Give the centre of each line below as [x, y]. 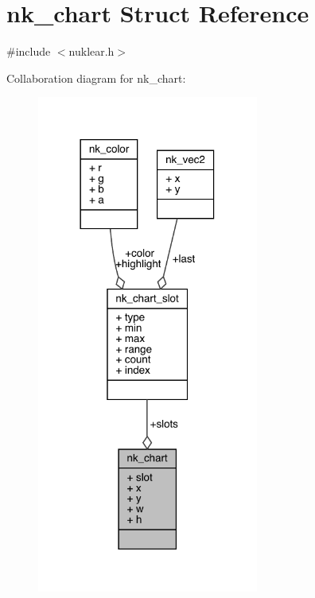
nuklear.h [91, 51]
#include [29, 51]
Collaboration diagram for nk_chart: [96, 78]
